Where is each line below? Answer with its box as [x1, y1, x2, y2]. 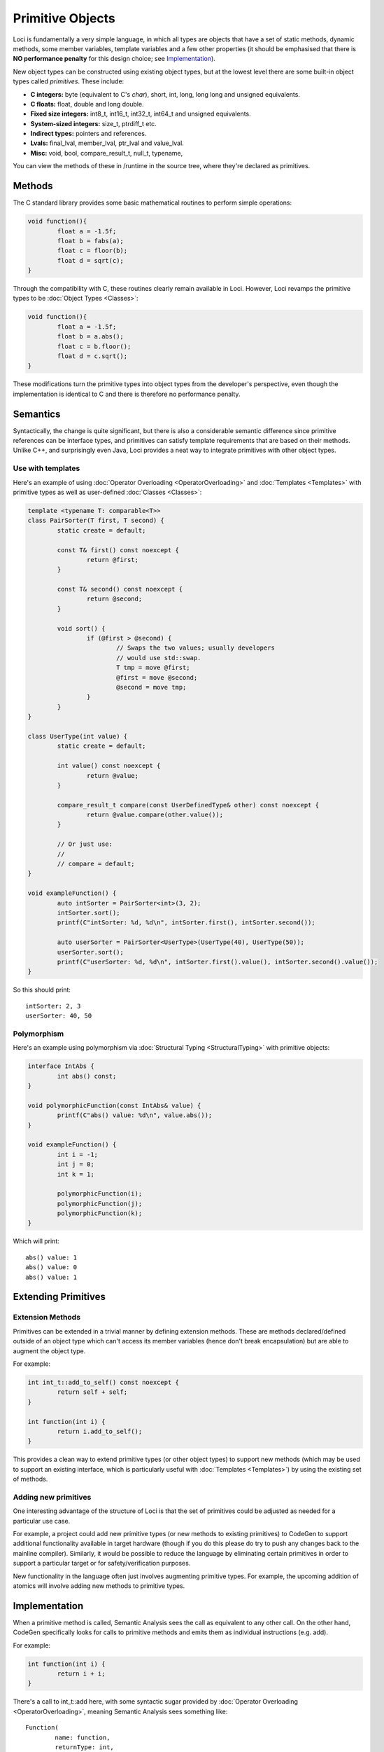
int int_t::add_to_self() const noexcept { [27, 1378, 180, 1386]
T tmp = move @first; [115, 664, 190, 672]
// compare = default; [57, 860, 136, 868]
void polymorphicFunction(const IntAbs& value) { [27, 1101, 201, 1109]
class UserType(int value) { [27, 732, 128, 740]
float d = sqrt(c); [57, 256, 124, 264]
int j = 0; [57, 1161, 94, 1168]
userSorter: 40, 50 [25, 1012, 92, 1020]
